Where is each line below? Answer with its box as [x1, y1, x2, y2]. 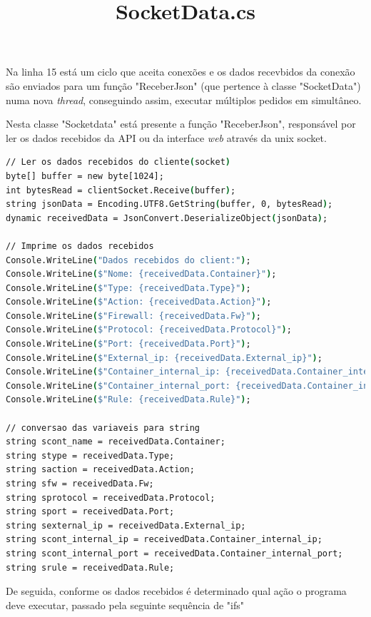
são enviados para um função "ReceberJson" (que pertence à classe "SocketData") [6, 78, 361, 93]
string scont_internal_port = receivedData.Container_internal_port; [6, 548, 343, 559]
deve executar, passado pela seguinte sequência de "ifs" [6, 597, 245, 612]
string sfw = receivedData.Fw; [6, 479, 154, 489]
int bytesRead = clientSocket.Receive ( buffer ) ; [6, 185, 236, 195]
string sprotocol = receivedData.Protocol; [6, 492, 215, 503]
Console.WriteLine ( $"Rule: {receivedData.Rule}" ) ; [6, 394, 251, 405]
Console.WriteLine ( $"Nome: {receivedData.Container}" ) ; [6, 269, 277, 280]
